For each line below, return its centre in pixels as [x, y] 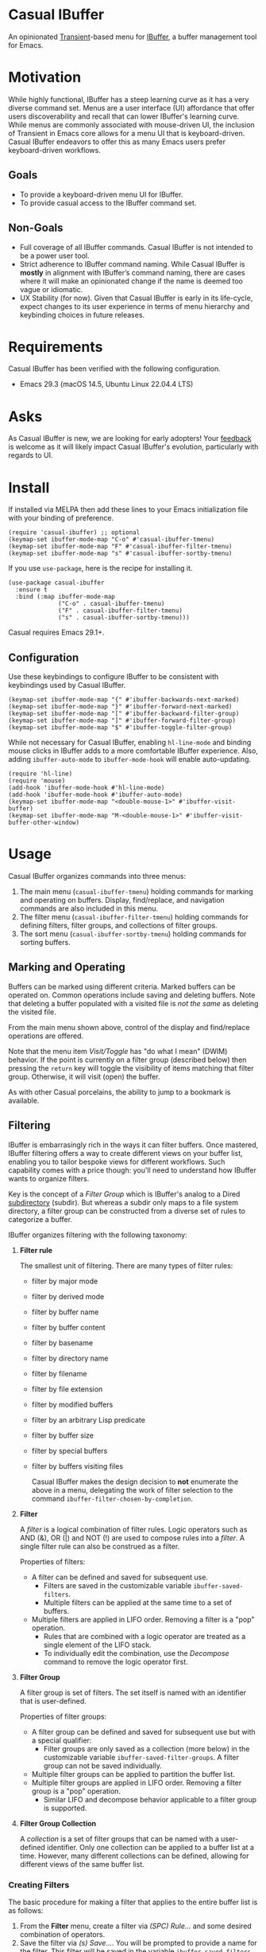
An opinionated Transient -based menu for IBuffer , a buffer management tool [133, 37]
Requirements [56, 347]
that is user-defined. [53, 1700]
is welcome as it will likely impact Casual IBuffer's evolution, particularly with [133, 447]
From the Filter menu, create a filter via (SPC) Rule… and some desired [135, 1926]
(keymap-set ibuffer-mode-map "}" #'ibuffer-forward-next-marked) [120, 707]
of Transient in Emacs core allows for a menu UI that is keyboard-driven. [127, 133]
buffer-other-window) [44, 823]
